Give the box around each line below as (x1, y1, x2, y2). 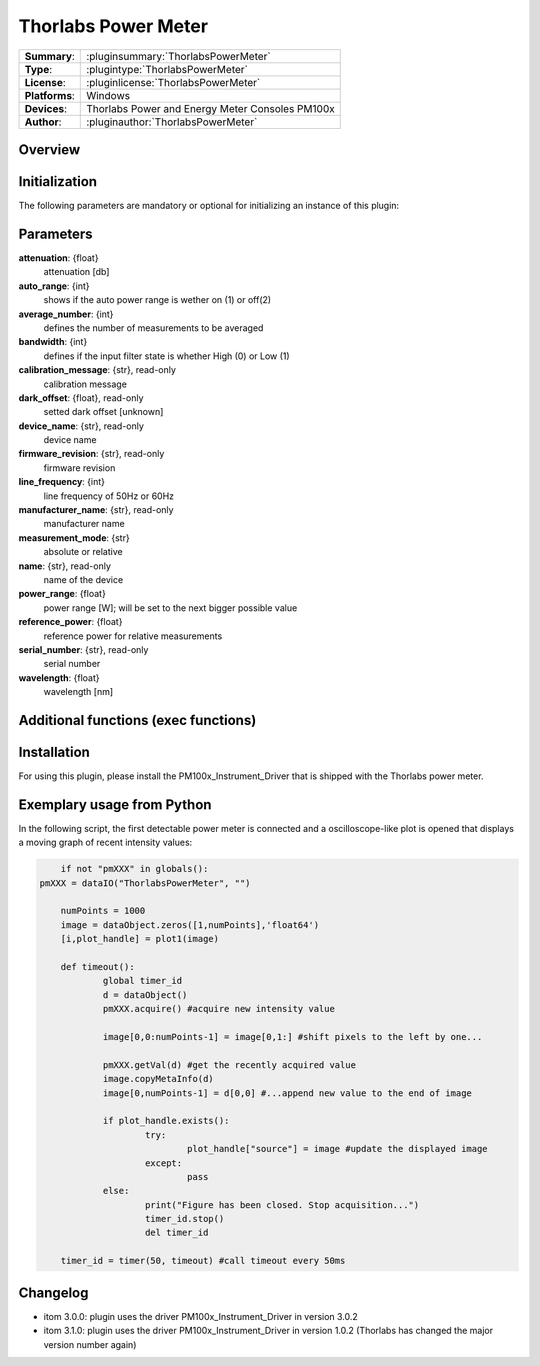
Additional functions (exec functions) (18, 711, 257, 729)
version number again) (43, 1338, 137, 1350)
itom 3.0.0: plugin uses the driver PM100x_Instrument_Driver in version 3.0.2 (43, 1310, 359, 1322)
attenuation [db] (43, 266, 110, 278)
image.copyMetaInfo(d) (102, 1073, 214, 1085)
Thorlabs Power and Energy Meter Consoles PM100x (86, 101, 335, 115)
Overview (18, 141, 81, 158)
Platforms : (24, 88, 75, 102)
